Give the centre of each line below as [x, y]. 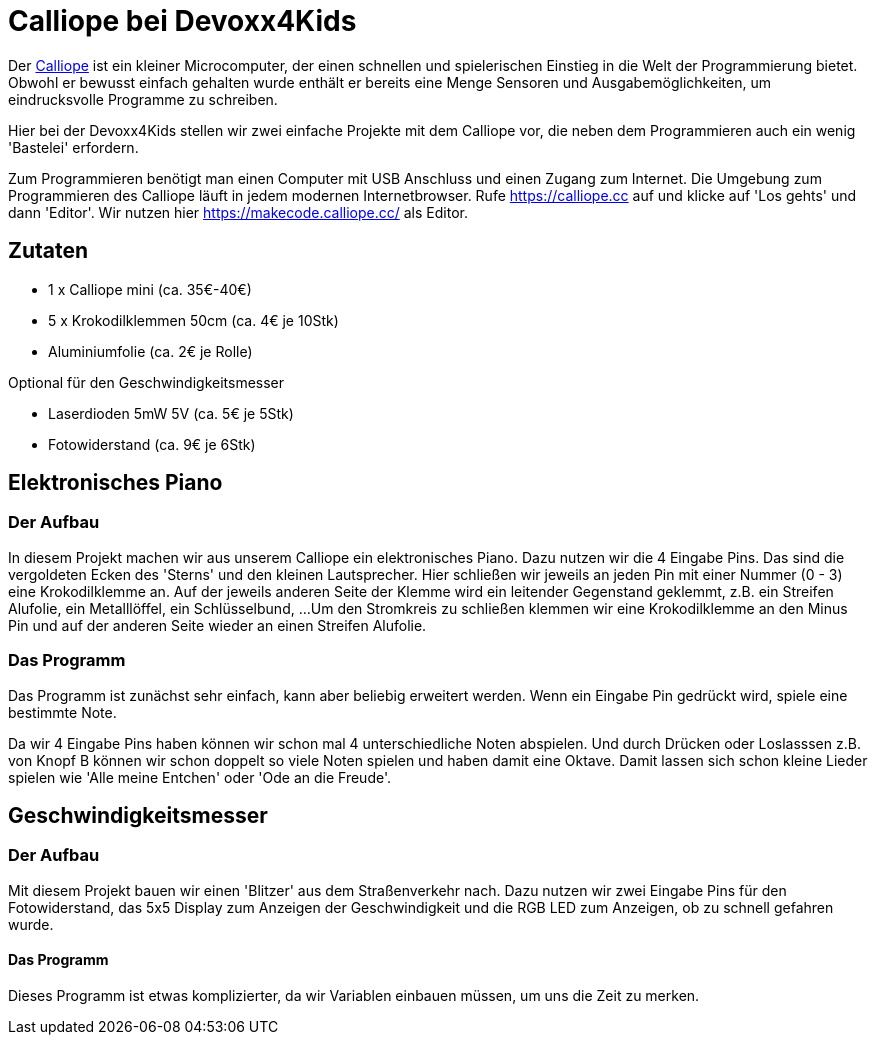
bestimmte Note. [62, 712]
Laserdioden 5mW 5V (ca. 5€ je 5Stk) [171, 413]
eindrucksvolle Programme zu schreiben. [143, 99]
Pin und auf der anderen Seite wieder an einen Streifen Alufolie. [217, 625]
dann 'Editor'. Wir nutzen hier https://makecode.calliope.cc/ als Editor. [238, 212]
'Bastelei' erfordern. [73, 147]
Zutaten [48, 251]
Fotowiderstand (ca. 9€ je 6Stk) [152, 444]
